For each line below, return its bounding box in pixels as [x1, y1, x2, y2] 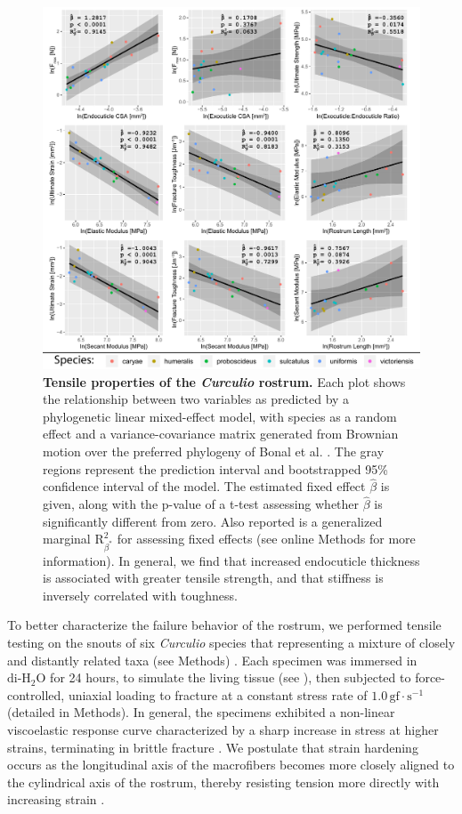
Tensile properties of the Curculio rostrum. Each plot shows [43, 372, 406, 391]
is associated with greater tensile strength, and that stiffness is [43, 568, 384, 587]
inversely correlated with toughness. [43, 585, 238, 604]
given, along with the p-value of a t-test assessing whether [43, 495, 360, 513]
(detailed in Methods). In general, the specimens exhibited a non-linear [7, 703, 395, 721]
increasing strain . [7, 790, 105, 809]
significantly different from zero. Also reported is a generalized [43, 512, 383, 530]
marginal [43, 529, 91, 548]
